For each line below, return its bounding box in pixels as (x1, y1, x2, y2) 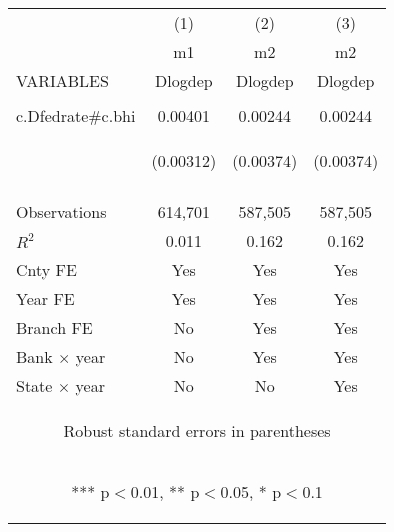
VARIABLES (16, 69, 109, 92)
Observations (16, 200, 107, 223)
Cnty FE (16, 258, 77, 281)
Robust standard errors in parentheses (63, 419, 331, 442)
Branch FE (16, 316, 93, 339)
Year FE (16, 287, 75, 310)
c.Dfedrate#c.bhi (16, 104, 136, 127)
